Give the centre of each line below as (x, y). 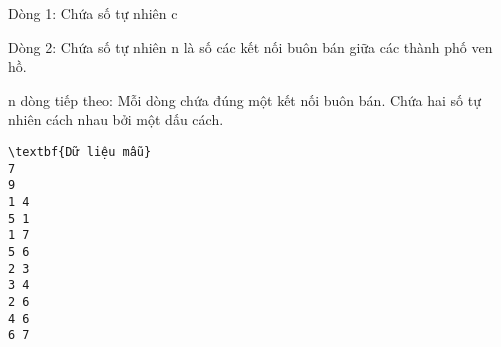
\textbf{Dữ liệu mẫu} (80, 151)
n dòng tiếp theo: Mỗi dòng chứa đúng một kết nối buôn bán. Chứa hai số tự (245, 99)
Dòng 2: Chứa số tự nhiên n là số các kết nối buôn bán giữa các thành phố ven (250, 46)
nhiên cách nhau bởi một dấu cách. (116, 119)
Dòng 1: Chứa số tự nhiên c (93, 13)
